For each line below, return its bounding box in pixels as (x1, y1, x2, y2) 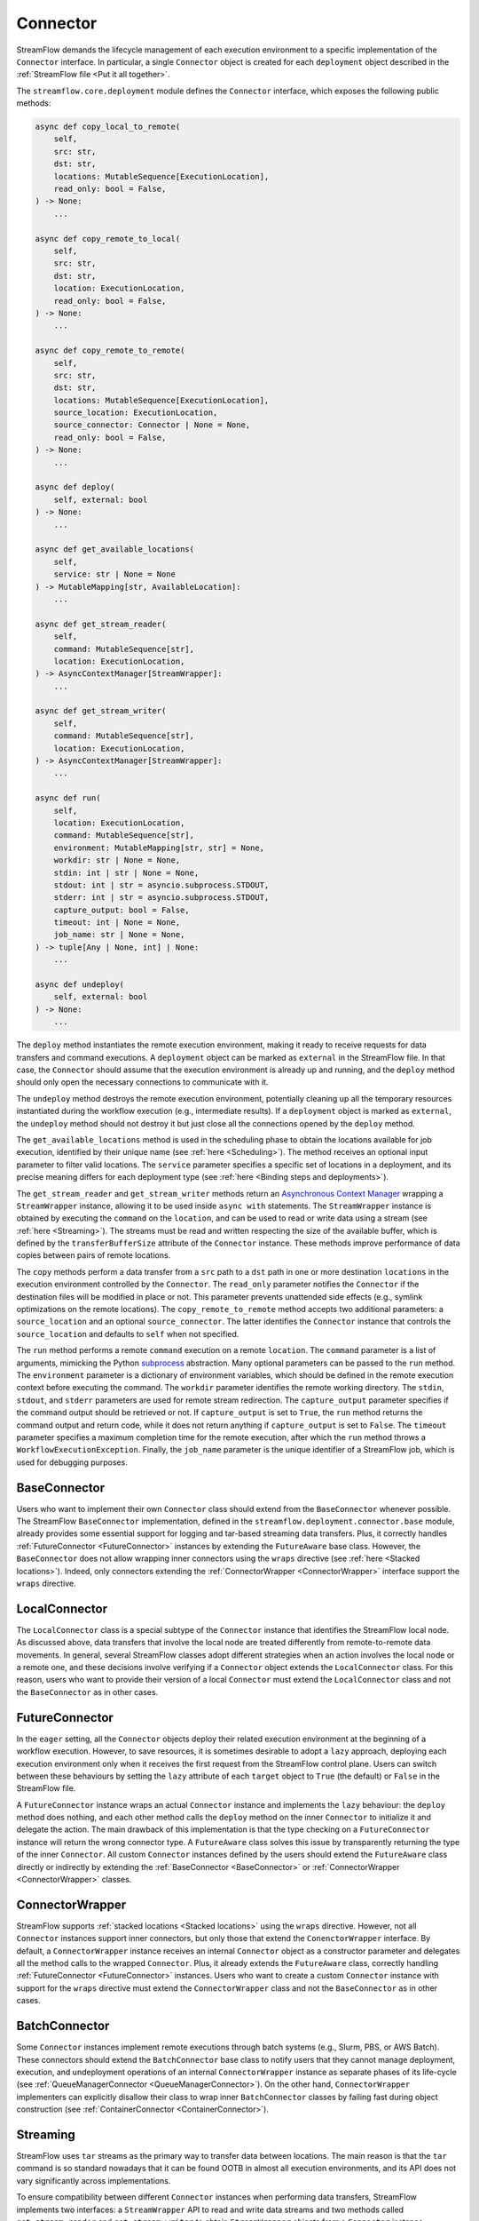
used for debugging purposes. (16, 1457, 128, 1468)
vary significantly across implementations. (16, 2175, 171, 2185)
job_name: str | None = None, (53, 929, 185, 940)
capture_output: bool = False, (53, 904, 190, 915)
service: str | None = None (53, 569, 177, 579)
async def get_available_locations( (35, 545, 195, 554)
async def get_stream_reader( (35, 618, 167, 629)
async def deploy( (35, 482, 115, 492)
